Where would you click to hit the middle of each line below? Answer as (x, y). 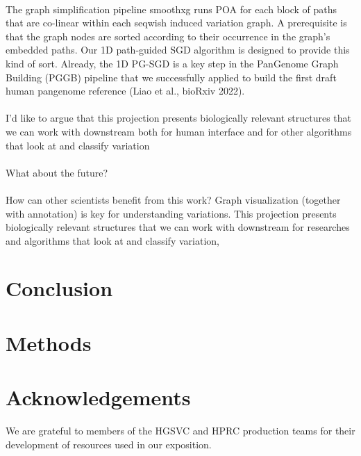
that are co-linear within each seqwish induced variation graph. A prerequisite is (176, 23)
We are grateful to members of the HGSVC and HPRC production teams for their (180, 431)
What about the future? (57, 172)
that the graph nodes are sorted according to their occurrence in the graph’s (168, 36)
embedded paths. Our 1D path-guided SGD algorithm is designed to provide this (178, 50)
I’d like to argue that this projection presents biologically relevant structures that (179, 118)
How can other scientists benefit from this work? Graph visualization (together (173, 199)
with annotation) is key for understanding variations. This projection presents (171, 213)
